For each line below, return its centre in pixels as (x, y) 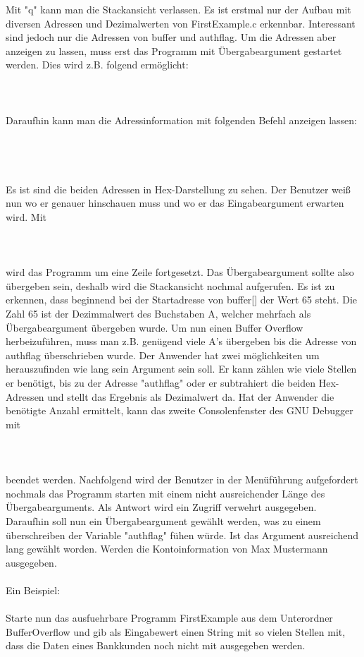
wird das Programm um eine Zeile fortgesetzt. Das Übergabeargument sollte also (180, 272)
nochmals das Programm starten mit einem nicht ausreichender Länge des (165, 493)
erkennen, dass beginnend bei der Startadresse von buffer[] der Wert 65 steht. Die (182, 300)
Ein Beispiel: (33, 590)
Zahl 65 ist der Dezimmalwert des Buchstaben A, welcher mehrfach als (158, 314)
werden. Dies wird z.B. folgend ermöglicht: (97, 65)
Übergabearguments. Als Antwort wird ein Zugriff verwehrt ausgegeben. (161, 507)
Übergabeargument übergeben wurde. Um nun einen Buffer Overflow (155, 327)
